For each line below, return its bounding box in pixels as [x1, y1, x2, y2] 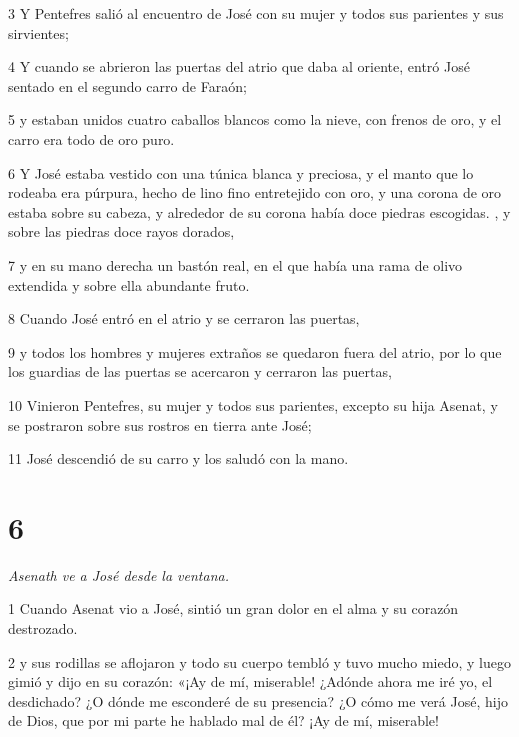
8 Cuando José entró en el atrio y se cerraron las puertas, [8, 308, 360, 329]
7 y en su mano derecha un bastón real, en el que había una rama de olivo [8, 254, 463, 275]
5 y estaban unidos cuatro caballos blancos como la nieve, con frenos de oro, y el [8, 109, 502, 130]
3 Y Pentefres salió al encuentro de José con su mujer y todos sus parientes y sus [8, 3, 504, 23]
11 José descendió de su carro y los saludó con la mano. [8, 448, 349, 469]
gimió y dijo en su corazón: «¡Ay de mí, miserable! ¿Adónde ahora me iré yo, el [8, 671, 493, 692]
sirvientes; [8, 22, 69, 43]
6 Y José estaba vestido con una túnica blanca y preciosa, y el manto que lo [8, 162, 474, 183]
